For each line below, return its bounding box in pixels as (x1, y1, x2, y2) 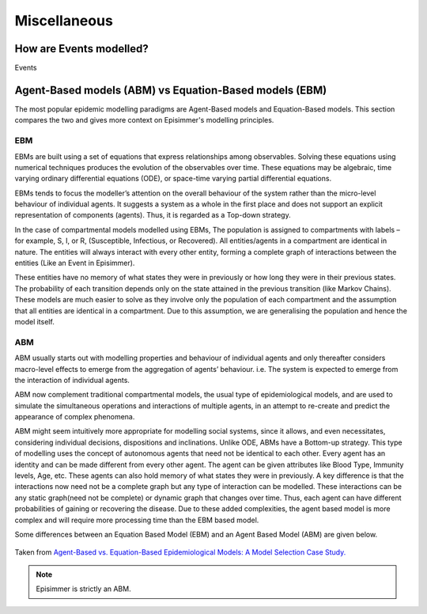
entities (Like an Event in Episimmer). (14, 258, 135, 268)
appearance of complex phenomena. (14, 412, 135, 422)
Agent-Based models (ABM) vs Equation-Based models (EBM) (14, 83, 327, 97)
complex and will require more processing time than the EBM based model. (14, 515, 259, 525)
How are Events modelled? (14, 42, 149, 55)
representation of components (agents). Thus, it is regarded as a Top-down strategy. (14, 210, 292, 220)
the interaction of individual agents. (14, 375, 130, 385)
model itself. (14, 316, 55, 326)
